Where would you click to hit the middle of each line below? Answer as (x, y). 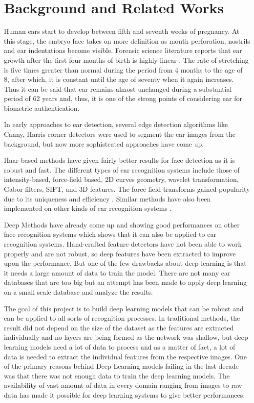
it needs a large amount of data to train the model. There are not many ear (117, 272)
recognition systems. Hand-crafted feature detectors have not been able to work (123, 244)
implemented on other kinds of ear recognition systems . (88, 208)
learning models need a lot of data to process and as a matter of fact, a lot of (120, 346)
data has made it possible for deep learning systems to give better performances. (125, 394)
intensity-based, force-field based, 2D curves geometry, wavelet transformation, (121, 179)
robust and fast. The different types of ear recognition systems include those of (122, 169)
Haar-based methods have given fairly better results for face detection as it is (119, 160)
